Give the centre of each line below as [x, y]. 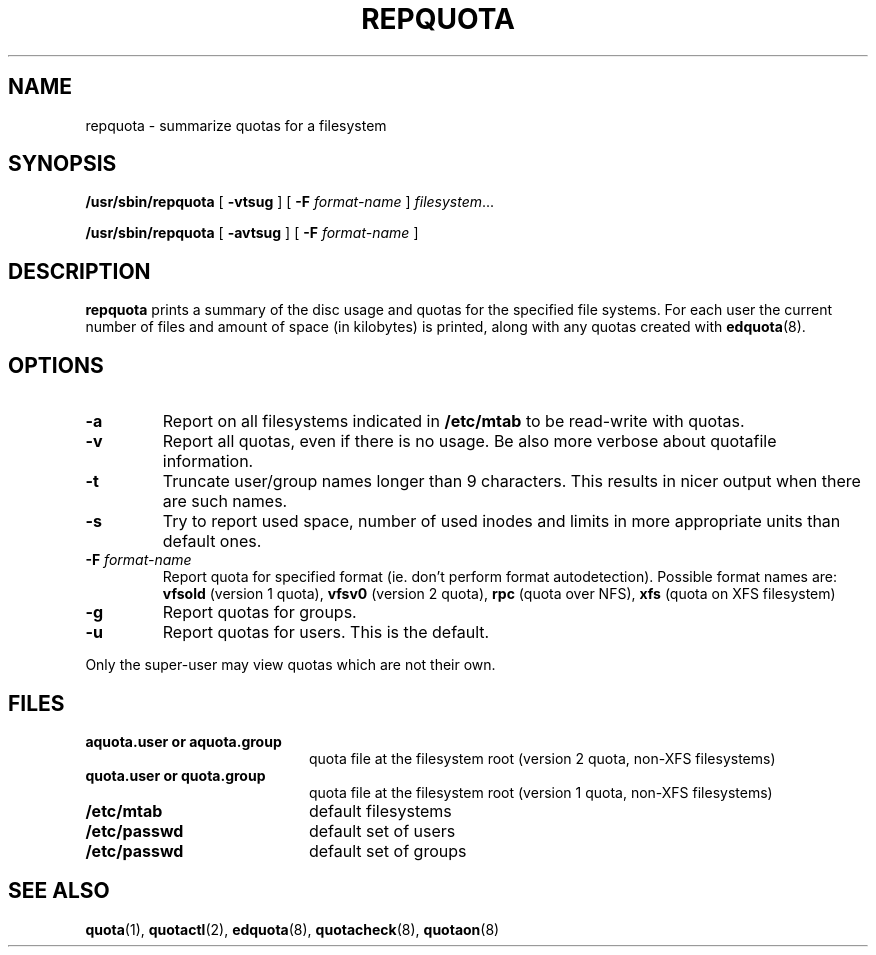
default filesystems [380, 810]
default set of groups [387, 850]
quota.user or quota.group [175, 775]
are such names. [225, 501]
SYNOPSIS [62, 164]
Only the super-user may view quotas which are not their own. [290, 665]
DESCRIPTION [79, 271]
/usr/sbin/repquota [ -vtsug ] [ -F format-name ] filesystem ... [290, 202]
